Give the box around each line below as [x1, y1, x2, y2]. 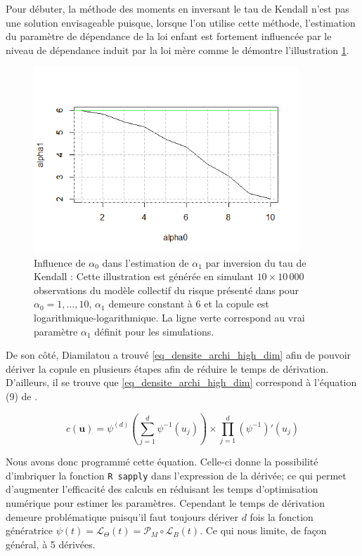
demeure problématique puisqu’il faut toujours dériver [6, 509, 238, 524]
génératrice [6, 523, 53, 538]
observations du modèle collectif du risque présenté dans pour [34, 282, 299, 297]
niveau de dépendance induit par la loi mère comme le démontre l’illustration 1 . [6, 42, 349, 57]
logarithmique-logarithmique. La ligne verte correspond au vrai [34, 310, 305, 324]
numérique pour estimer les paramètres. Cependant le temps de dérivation [6, 496, 325, 510]
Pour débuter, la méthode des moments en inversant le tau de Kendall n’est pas [6, 1, 349, 15]
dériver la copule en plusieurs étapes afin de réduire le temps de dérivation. [6, 361, 329, 376]
